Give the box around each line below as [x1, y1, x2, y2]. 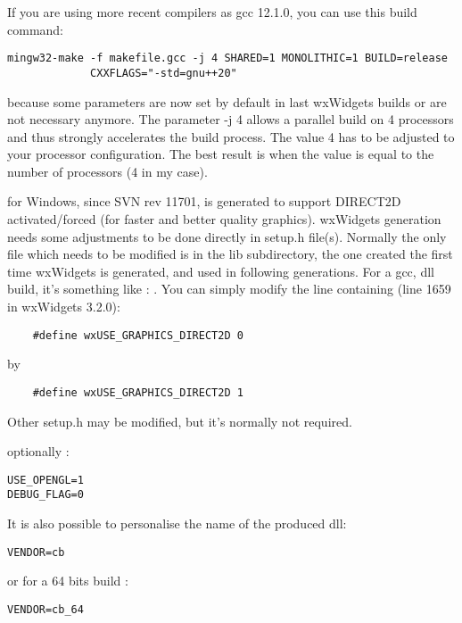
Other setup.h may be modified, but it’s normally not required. [7, 411, 352, 430]
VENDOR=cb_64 [7, 602, 84, 616]
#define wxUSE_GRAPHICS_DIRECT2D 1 [32, 386, 243, 399]
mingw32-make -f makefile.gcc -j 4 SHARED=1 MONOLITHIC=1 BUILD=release [7, 52, 448, 65]
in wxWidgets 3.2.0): [7, 297, 120, 316]
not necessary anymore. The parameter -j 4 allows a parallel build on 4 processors [7, 110, 454, 129]
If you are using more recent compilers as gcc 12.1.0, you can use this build [7, 3, 417, 21]
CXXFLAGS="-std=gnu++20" [90, 66, 237, 79]
